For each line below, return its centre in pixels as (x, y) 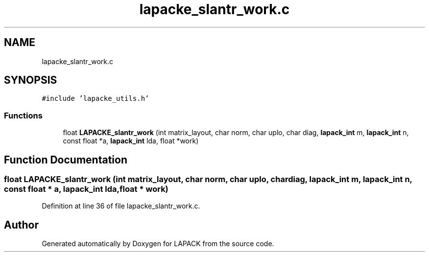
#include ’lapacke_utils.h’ (95, 99)
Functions (23, 115)
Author (21, 225)
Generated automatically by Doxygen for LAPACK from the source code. (158, 244)
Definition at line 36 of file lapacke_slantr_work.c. (121, 206)
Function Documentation (66, 160)
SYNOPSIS (31, 80)
